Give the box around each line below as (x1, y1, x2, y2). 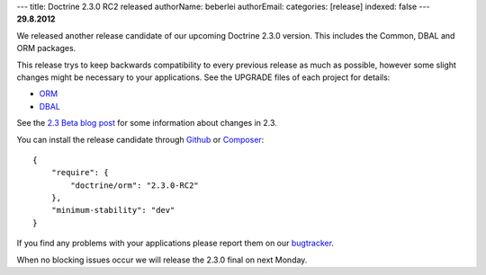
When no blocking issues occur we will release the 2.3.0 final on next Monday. (16, 254, 308, 265)
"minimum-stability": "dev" (50, 205, 175, 216)
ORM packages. (16, 43, 76, 54)
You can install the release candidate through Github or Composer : (16, 134, 265, 145)
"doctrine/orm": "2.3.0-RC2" (70, 180, 200, 191)
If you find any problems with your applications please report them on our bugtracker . (16, 238, 335, 249)
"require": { (50, 167, 109, 178)
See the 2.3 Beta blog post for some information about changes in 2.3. (16, 118, 278, 129)
